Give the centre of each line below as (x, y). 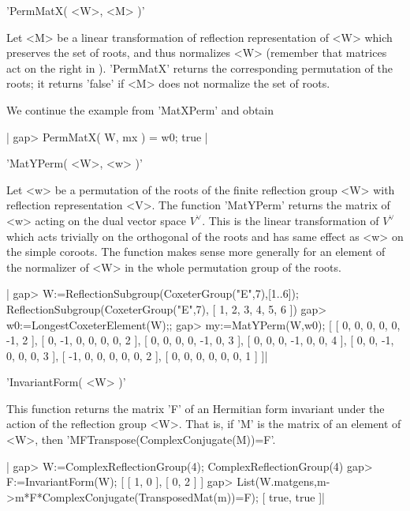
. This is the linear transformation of (291, 220)
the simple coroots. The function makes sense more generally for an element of (196, 252)
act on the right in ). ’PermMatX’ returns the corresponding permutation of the (199, 68)
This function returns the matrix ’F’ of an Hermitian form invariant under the (196, 408)
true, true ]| (297, 496)
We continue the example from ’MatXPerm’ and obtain (140, 109)
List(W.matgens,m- (283, 481)
